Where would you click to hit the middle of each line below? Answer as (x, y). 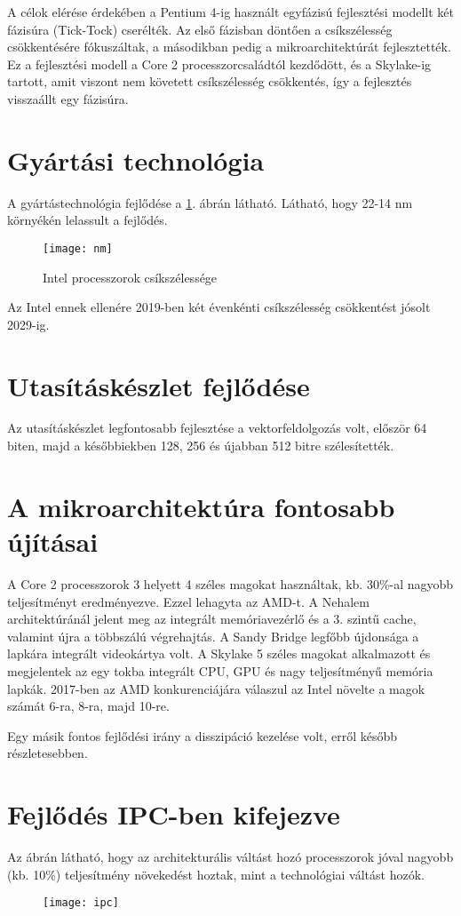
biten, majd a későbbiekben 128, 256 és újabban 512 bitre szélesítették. (201, 446)
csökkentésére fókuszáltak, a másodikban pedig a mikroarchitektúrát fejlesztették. (229, 47)
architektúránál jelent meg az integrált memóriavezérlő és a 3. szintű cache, (212, 619)
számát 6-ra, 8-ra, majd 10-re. (88, 706)
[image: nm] (78, 248)
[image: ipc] (81, 903)
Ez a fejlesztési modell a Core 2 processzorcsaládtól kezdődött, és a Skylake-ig (219, 64)
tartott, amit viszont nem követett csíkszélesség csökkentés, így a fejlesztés (210, 81)
